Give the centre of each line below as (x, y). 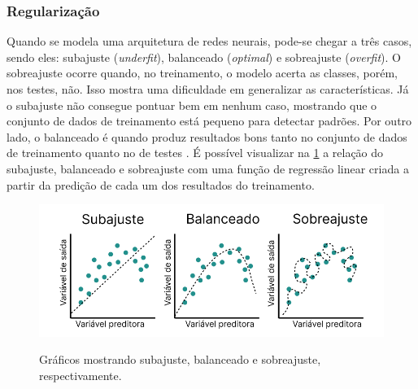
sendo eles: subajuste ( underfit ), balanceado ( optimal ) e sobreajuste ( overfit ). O (204, 57)
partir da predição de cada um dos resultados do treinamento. (161, 184)
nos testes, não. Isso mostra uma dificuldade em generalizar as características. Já (208, 89)
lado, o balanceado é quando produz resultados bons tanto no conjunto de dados (207, 136)
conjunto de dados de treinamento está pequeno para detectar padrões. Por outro (209, 121)
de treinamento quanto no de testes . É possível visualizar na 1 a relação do (195, 153)
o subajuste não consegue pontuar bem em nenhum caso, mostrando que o (192, 105)
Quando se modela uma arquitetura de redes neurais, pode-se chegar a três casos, (209, 41)
